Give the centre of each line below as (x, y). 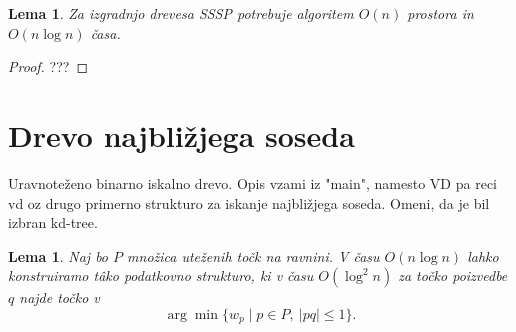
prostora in (440, 13)
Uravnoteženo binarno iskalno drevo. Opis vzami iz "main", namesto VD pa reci (252, 182)
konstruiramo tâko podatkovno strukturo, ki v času (161, 275)
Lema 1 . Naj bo (58, 255)
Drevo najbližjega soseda (181, 134)
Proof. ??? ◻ (48, 66)
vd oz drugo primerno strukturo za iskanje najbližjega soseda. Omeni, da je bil (249, 202)
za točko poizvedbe (453, 275)
